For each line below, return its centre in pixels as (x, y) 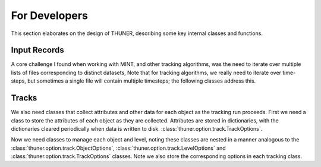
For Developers (50, 15)
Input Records (38, 50)
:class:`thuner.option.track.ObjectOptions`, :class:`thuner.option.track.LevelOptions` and (118, 148)
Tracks (24, 98)
